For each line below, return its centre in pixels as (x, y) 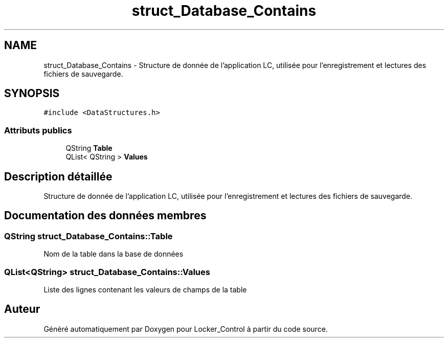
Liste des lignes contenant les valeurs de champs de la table (145, 290)
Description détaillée (58, 176)
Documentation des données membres (105, 216)
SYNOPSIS (32, 94)
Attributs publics (38, 130)
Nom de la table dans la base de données (114, 254)
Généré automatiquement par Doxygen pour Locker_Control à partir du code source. (186, 329)
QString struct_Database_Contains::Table (88, 236)
